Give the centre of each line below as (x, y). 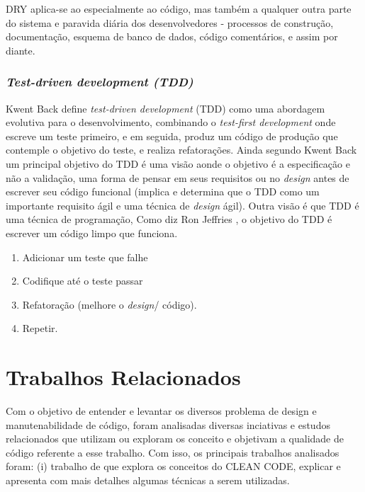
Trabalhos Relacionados (123, 377)
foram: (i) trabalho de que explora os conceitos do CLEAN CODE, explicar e (173, 466)
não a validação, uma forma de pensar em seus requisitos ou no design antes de (178, 177)
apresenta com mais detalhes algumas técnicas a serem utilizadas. (148, 480)
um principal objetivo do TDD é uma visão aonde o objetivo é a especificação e (178, 163)
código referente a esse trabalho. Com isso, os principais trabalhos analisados (173, 452)
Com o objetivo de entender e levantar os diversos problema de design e (161, 411)
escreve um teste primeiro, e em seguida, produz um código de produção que (172, 136)
